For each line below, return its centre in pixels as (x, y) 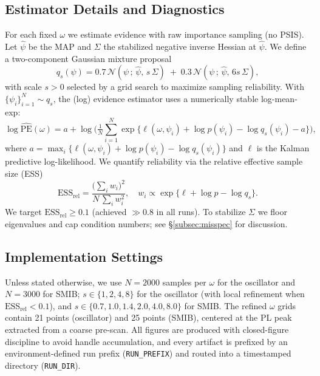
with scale (23, 87)
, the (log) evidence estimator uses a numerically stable (156, 98)
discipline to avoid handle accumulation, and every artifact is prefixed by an (146, 341)
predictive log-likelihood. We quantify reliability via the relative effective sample (154, 161)
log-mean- (279, 98)
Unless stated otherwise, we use (63, 282)
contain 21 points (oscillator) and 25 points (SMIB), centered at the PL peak (148, 317)
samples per (184, 282)
